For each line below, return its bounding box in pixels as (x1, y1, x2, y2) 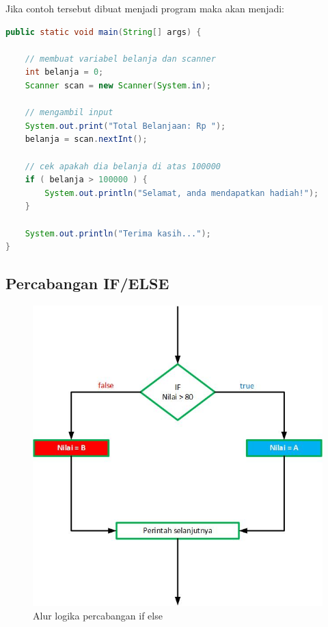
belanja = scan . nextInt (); (25, 134, 148, 145)
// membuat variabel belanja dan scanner (25, 53, 216, 64)
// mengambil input (25, 108, 113, 118)
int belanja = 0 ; (25, 67, 104, 77)
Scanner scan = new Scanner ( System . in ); (25, 80, 211, 90)
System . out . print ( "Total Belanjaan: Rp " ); (25, 121, 226, 131)
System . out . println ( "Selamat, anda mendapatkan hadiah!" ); (44, 188, 319, 198)
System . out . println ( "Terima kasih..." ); (25, 228, 211, 238)
